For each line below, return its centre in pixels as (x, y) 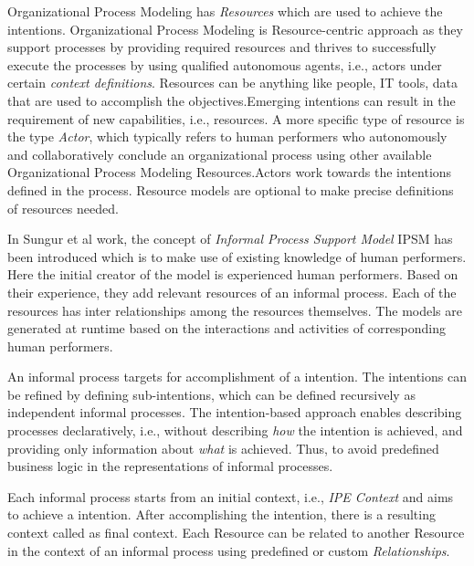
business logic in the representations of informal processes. (170, 466)
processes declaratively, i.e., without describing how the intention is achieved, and (235, 430)
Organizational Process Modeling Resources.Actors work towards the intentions (230, 172)
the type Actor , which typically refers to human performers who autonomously (227, 136)
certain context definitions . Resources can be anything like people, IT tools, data (232, 83)
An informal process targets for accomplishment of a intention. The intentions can (237, 377)
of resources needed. (63, 208)
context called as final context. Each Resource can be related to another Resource (236, 533)
